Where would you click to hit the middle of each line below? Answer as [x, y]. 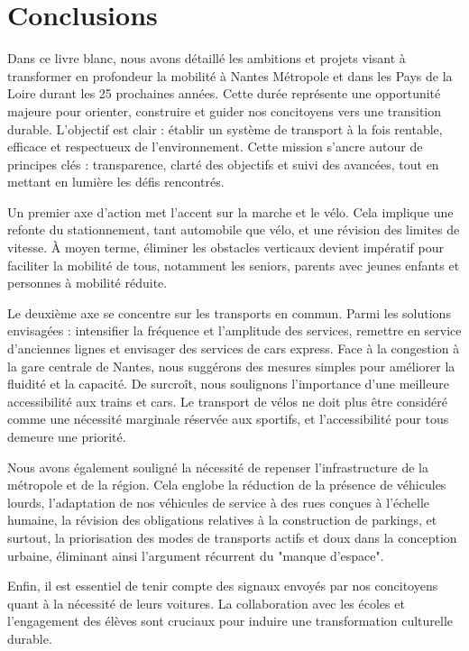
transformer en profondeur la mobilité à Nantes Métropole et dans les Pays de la [230, 75]
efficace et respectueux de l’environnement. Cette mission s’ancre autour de [215, 147]
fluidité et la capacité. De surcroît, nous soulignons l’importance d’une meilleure [228, 384]
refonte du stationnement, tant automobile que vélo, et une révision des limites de [234, 229]
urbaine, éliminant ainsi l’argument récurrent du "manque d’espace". [196, 555]
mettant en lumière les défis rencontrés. [116, 182]
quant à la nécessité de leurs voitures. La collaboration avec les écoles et [206, 603]
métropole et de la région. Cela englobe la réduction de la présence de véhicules [227, 485]
